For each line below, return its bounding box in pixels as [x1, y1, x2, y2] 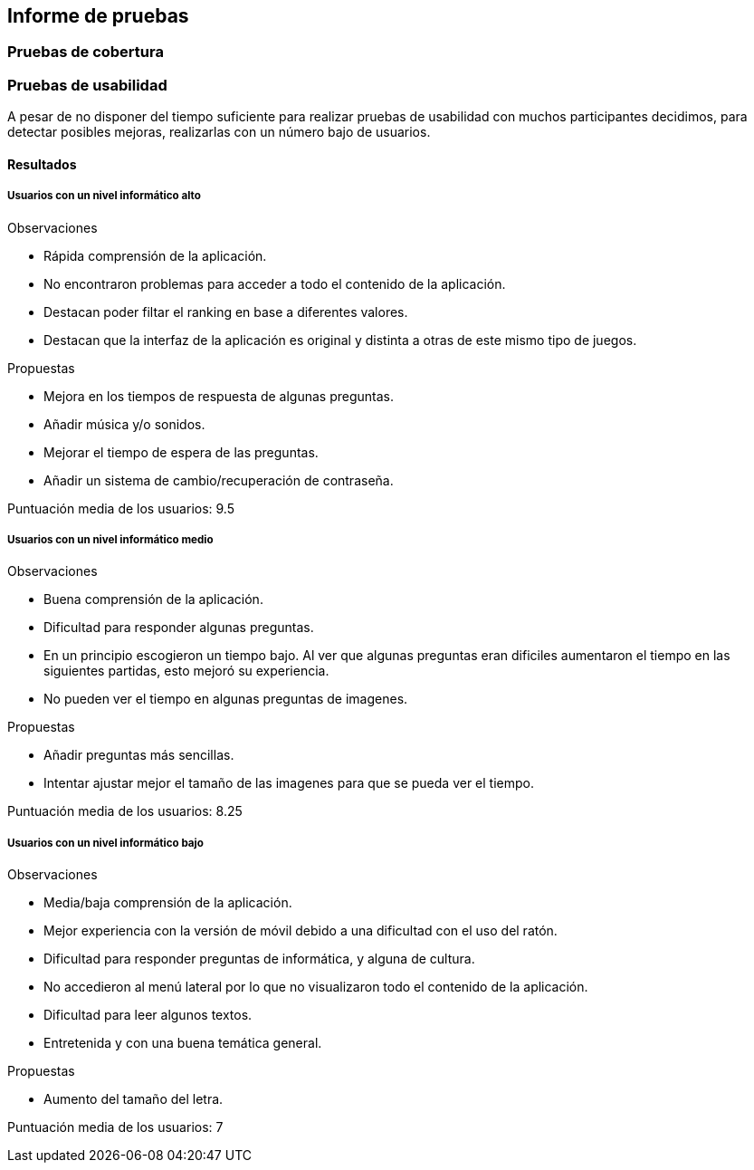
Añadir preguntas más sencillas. [43, 747, 234, 763]
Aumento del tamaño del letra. [43, 1091, 224, 1108]
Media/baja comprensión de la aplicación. [43, 895, 292, 911]
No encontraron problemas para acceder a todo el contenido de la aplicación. [43, 275, 506, 292]
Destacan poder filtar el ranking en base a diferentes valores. [43, 303, 408, 320]
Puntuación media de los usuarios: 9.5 [7, 500, 235, 516]
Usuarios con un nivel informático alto [7, 189, 201, 203]
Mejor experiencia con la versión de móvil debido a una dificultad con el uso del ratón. [43, 923, 558, 939]
